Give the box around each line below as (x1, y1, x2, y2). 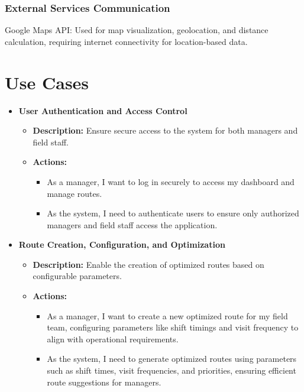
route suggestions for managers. (47, 375, 161, 388)
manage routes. (47, 187, 102, 199)
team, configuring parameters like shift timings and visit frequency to (47, 321, 299, 333)
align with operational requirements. (47, 332, 179, 345)
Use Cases (5, 70, 89, 94)
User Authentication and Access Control (18, 104, 187, 116)
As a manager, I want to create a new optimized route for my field (47, 309, 288, 322)
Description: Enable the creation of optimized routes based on (33, 258, 264, 270)
